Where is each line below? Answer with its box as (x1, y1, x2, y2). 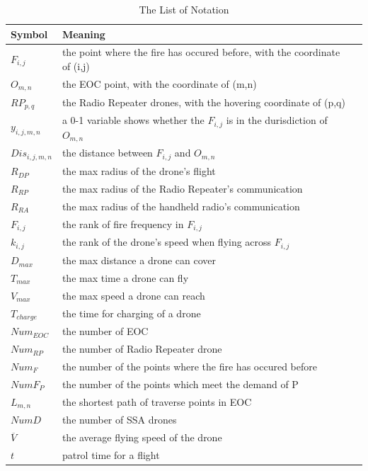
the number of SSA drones (62, 412, 177, 427)
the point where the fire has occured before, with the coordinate (62, 45, 340, 59)
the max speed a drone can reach (62, 288, 205, 302)
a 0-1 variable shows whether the (62, 113, 205, 127)
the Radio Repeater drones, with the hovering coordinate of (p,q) (62, 95, 345, 109)
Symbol (11, 26, 48, 41)
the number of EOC (62, 324, 149, 339)
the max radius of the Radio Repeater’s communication (62, 181, 303, 195)
